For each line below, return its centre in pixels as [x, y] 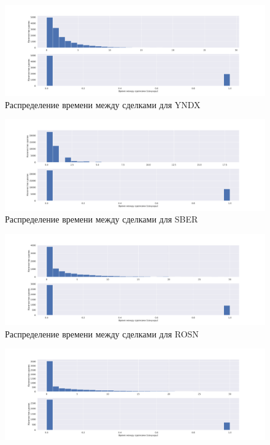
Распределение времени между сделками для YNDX [103, 104]
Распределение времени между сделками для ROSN [102, 333]
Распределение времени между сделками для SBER [102, 219]
